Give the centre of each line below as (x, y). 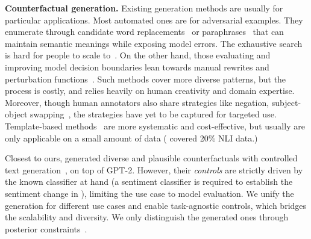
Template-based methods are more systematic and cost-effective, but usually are (155, 126)
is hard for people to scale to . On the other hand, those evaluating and (138, 55)
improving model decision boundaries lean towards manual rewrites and (137, 67)
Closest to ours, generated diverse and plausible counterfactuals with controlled (151, 158)
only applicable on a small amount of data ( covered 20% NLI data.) (131, 138)
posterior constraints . (46, 228)
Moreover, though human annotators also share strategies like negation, (137, 102)
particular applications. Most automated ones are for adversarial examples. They (154, 20)
